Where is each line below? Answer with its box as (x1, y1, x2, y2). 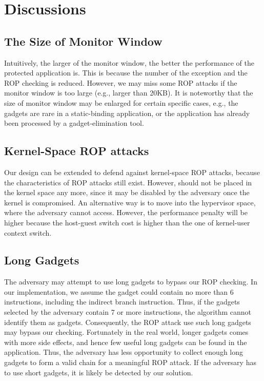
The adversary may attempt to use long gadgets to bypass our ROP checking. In (4, 276, 257, 287)
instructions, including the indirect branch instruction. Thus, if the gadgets (4, 296, 240, 307)
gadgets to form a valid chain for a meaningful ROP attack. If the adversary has (4, 357, 256, 368)
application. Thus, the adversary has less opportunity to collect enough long (4, 347, 243, 357)
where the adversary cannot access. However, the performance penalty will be (4, 207, 248, 218)
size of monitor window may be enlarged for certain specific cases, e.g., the (4, 97, 238, 108)
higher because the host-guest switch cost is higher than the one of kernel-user (4, 217, 250, 227)
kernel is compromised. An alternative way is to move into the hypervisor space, (4, 197, 256, 207)
